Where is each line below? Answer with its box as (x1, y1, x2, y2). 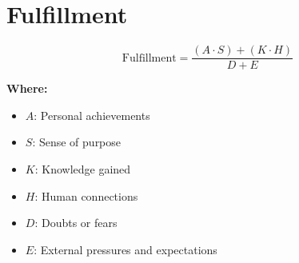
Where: (6, 80, 48, 97)
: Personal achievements (34, 106, 150, 123)
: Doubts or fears (34, 214, 118, 231)
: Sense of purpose (32, 133, 122, 150)
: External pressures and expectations (34, 241, 217, 257)
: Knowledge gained (34, 160, 131, 177)
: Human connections (34, 187, 138, 204)
